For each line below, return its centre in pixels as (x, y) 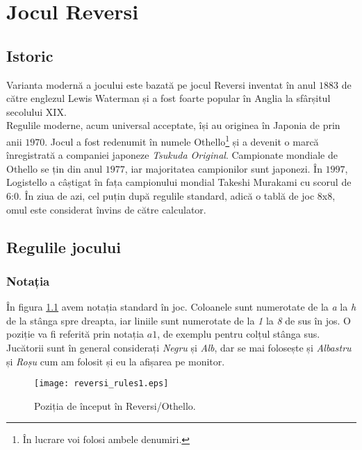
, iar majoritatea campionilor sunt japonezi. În (223, 168)
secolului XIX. (36, 111)
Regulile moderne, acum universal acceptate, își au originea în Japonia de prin (173, 125)
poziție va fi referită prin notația (75, 334)
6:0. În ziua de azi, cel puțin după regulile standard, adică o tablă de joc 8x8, (171, 195)
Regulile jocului (64, 246)
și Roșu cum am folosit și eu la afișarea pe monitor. (116, 361)
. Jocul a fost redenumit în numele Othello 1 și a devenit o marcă (182, 140)
